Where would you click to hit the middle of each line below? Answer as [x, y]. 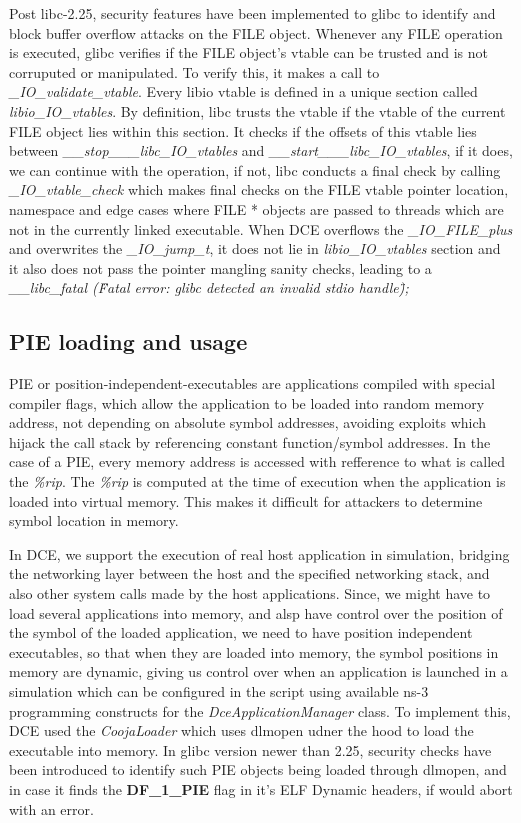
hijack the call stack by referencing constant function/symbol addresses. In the [250, 441]
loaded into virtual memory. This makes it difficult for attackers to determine [246, 500]
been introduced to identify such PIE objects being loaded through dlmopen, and [258, 769]
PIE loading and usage [128, 341]
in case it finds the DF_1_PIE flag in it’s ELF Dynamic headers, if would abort [261, 788]
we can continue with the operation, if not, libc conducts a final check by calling [255, 169]
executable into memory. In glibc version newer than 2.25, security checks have [250, 749]
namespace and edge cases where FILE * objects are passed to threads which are [256, 208]
